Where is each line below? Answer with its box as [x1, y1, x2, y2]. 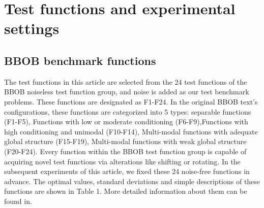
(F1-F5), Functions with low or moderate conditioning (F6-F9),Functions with [4, 116, 248, 127]
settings [4, 18, 60, 39]
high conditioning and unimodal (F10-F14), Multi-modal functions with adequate [4, 126, 258, 136]
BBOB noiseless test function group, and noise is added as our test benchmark [4, 86, 249, 97]
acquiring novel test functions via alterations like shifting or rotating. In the [4, 156, 241, 166]
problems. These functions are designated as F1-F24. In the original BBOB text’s [4, 96, 258, 107]
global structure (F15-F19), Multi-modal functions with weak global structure [4, 136, 247, 147]
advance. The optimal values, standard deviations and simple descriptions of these [4, 176, 260, 186]
